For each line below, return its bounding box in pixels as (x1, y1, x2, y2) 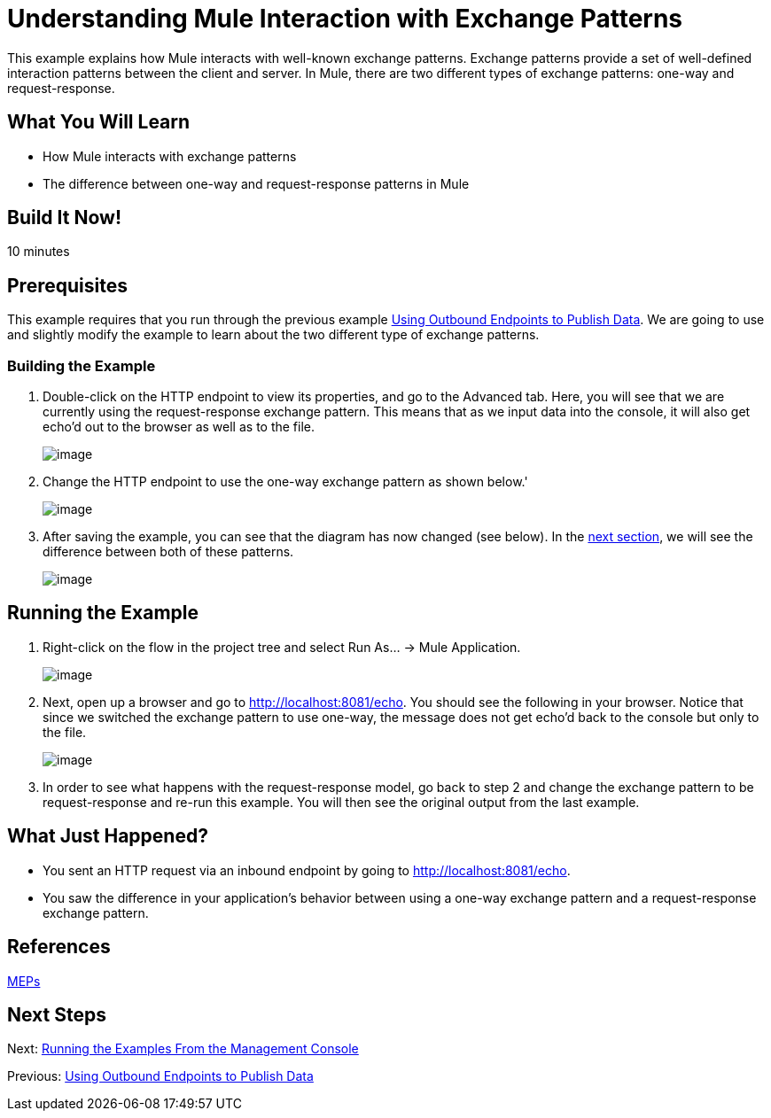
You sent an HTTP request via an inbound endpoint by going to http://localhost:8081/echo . (43, 862, 571, 878)
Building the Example (7, 356, 156, 375)
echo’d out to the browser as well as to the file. (43, 419, 315, 435)
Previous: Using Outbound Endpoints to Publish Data (7, 1068, 314, 1084)
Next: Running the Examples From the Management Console (7, 1041, 359, 1057)
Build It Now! (7, 206, 121, 229)
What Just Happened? (7, 825, 208, 848)
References (7, 936, 111, 959)
